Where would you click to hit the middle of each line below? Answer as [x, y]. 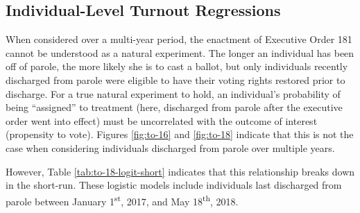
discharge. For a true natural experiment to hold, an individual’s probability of [173, 93]
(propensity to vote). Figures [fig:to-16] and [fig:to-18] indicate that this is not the [180, 134]
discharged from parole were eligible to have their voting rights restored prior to [175, 79]
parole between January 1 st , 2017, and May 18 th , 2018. [122, 200]
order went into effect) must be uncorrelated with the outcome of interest [162, 120]
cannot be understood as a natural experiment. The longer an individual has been [180, 52]
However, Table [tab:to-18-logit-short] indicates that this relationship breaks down [180, 171]
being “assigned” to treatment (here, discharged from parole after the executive [174, 107]
